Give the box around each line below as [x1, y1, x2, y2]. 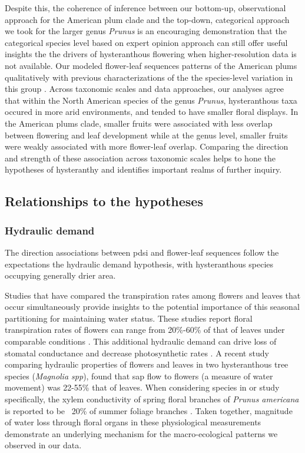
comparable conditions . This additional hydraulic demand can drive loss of [5, 335, 277, 348]
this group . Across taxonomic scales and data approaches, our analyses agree [5, 82, 284, 95]
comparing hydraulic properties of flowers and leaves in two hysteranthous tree [5, 358, 289, 371]
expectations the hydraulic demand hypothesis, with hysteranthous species [5, 257, 274, 270]
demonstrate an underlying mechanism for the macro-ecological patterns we [5, 427, 278, 439]
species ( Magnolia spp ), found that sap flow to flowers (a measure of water [5, 369, 273, 382]
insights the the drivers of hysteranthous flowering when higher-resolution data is [5, 48, 297, 60]
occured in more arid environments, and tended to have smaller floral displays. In [5, 105, 299, 118]
